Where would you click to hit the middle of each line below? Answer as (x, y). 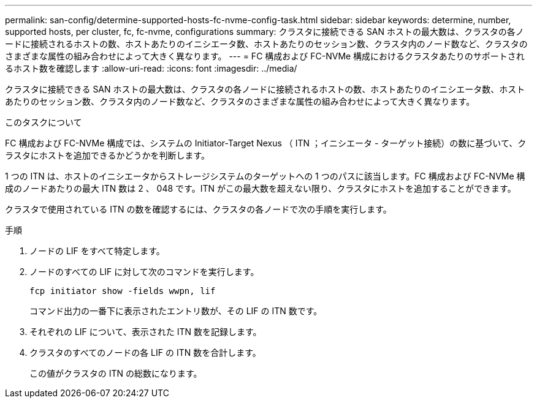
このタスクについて (44, 122)
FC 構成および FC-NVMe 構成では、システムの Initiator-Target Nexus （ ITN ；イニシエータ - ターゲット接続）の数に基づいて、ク (266, 143)
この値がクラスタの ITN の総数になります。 (116, 373)
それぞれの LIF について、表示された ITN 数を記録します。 (146, 332)
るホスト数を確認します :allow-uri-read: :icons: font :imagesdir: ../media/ (151, 68)
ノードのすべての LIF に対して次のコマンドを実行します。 (144, 272)
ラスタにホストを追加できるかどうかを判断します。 (108, 155)
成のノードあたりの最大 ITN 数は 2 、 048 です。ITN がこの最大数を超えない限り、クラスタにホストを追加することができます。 (261, 188)
